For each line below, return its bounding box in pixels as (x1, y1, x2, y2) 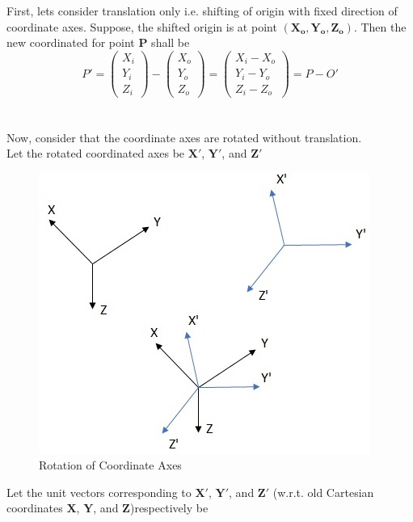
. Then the (353, 18, 407, 35)
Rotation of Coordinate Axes (39, 457, 182, 474)
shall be (151, 34, 190, 51)
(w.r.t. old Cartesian (272, 483, 374, 500)
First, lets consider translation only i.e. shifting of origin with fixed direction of (6, 2, 398, 19)
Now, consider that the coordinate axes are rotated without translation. (6, 128, 362, 145)
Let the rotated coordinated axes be (6, 145, 185, 162)
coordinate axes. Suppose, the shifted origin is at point (6, 18, 277, 35)
